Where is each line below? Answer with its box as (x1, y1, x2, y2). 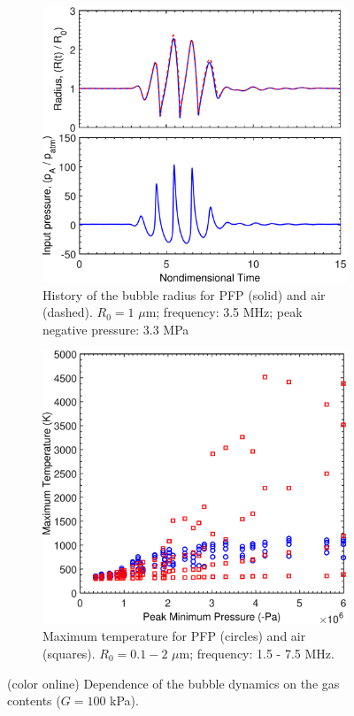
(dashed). (42, 303, 93, 321)
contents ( (7, 691, 61, 710)
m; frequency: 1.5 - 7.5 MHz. (179, 644, 335, 663)
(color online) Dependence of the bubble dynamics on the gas (7, 674, 340, 692)
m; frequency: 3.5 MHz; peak (145, 303, 303, 321)
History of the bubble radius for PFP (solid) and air (42, 285, 326, 304)
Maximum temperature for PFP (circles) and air (42, 627, 306, 645)
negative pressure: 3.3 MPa (42, 320, 189, 338)
